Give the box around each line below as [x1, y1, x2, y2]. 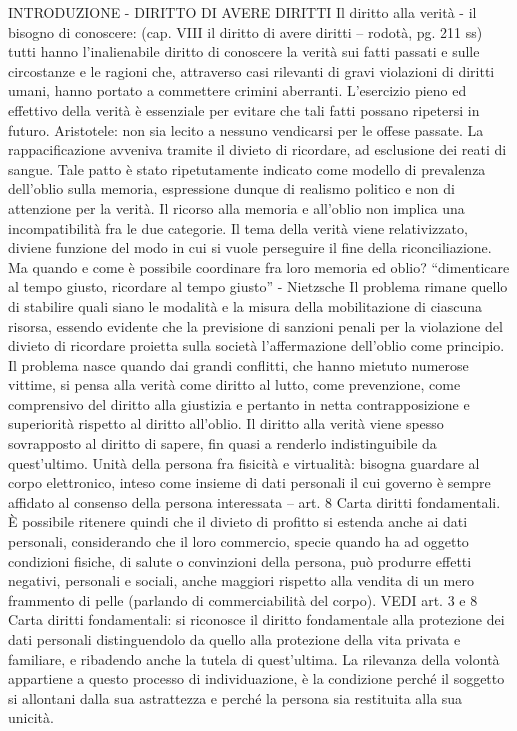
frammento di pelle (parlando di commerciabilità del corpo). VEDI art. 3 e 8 [8, 589, 478, 610]
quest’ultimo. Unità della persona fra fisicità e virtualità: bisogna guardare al [8, 452, 480, 473]
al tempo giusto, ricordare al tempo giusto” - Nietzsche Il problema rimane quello [8, 276, 508, 297]
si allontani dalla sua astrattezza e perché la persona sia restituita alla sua [8, 687, 463, 708]
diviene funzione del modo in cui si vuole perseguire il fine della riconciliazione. [8, 237, 492, 258]
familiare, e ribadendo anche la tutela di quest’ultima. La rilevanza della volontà [8, 648, 500, 669]
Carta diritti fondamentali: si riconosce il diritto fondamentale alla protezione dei [8, 609, 505, 630]
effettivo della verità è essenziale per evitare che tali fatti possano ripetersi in [8, 99, 480, 120]
